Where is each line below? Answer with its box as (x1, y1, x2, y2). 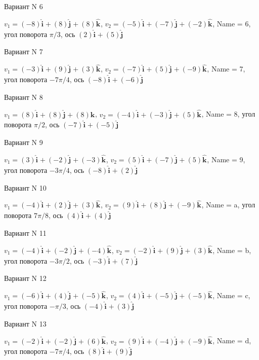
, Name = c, (212, 290, 250, 301)
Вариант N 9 (4, 137, 43, 148)
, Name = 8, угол (201, 109, 255, 119)
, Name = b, (212, 244, 251, 255)
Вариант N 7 (4, 46, 43, 57)
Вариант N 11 (4, 228, 47, 238)
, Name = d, (212, 335, 251, 346)
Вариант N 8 (4, 91, 43, 102)
